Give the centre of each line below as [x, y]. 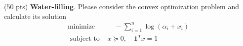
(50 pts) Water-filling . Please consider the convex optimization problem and [121, 6]
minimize [81, 26]
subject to [85, 39]
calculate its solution [35, 16]
